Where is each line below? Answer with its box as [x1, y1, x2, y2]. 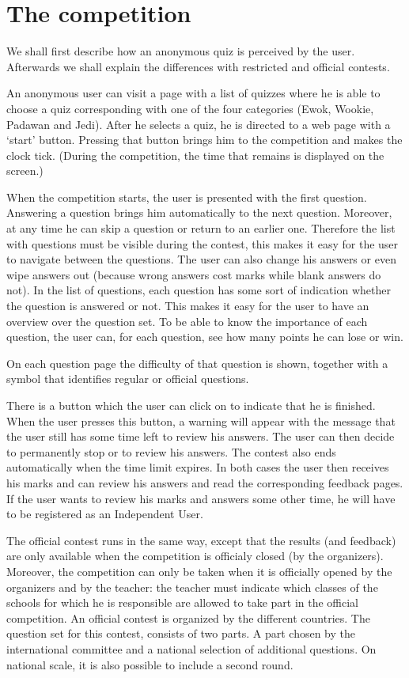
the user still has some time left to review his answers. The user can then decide [6, 428, 395, 445]
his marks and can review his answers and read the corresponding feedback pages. [6, 474, 403, 491]
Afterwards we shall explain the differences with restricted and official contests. [6, 58, 390, 74]
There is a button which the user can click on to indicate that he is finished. [6, 397, 376, 413]
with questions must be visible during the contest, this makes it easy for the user [6, 235, 399, 252]
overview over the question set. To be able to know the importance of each [6, 312, 368, 329]
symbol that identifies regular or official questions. [6, 370, 249, 387]
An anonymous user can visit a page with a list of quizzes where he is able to [6, 85, 381, 101]
